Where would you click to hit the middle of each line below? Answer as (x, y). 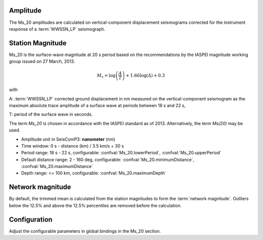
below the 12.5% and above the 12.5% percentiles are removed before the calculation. (95, 205)
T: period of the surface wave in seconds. (51, 114)
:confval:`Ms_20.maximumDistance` (57, 166)
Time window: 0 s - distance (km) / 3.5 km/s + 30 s (73, 146)
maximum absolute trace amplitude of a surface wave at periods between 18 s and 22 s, (97, 105)
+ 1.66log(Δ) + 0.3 (145, 75)
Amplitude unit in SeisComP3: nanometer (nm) (68, 139)
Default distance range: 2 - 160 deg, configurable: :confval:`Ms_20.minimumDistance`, (108, 159)
